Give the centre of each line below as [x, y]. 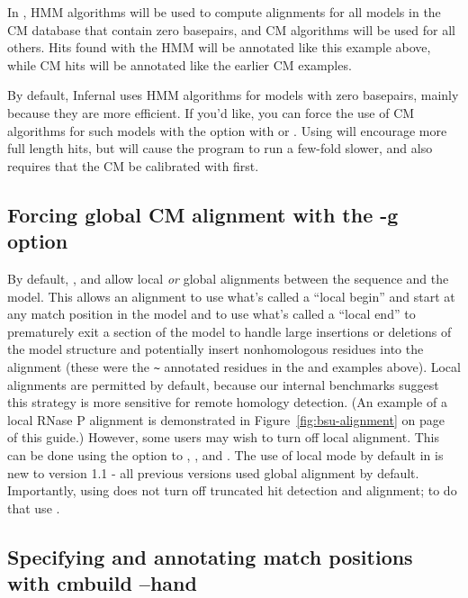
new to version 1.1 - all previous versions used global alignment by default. [213, 472]
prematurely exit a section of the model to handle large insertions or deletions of [229, 331]
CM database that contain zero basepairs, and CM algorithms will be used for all [231, 29]
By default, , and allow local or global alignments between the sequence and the [228, 278]
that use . [34, 507]
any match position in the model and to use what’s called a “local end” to [211, 314]
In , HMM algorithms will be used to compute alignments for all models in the [224, 12]
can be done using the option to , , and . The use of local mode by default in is [225, 454]
